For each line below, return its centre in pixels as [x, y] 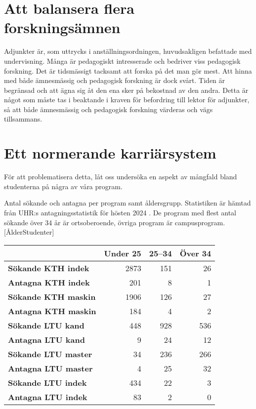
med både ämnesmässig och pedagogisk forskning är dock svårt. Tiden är [115, 80]
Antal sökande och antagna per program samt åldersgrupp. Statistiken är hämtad [128, 203]
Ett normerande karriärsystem [110, 153]
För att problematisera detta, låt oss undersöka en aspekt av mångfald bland [121, 177]
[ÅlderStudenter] [29, 232]
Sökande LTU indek [47, 382]
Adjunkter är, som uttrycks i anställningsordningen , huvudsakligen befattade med [128, 51]
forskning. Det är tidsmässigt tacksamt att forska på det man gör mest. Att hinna [128, 70]
